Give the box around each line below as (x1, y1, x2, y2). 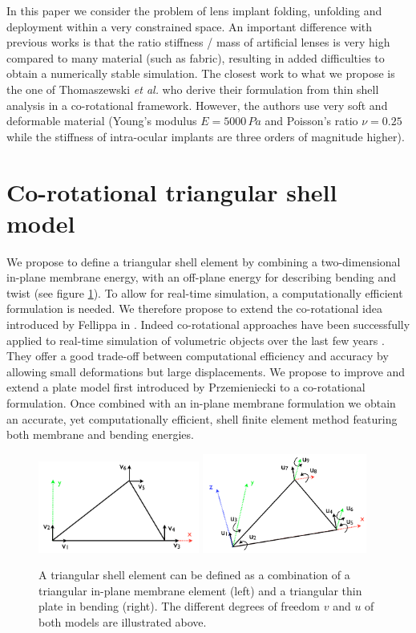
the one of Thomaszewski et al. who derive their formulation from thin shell (6, 80, 379, 97)
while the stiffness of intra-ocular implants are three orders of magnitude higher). (6, 128, 405, 144)
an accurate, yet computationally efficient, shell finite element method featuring (6, 410, 398, 427)
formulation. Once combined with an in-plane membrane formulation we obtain (6, 395, 396, 411)
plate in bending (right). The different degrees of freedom (38, 598, 321, 615)
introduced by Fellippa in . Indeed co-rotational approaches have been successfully (6, 316, 410, 333)
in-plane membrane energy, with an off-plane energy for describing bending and (6, 269, 397, 286)
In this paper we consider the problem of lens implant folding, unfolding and (6, 2, 382, 18)
